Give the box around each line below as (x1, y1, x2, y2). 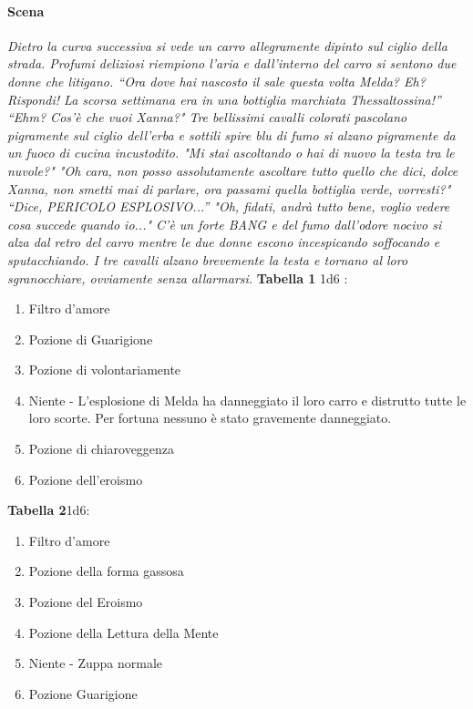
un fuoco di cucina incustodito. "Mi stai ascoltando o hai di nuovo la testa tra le (7, 143, 455, 162)
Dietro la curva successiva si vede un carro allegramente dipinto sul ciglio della (7, 36, 447, 55)
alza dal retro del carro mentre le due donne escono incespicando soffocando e (7, 232, 440, 252)
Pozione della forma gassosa (28, 561, 184, 581)
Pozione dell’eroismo (28, 469, 143, 488)
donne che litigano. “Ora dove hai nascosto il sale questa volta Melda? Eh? (7, 71, 426, 90)
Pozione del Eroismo (28, 592, 143, 611)
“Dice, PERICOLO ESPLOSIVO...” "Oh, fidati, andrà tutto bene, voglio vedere (7, 197, 450, 216)
